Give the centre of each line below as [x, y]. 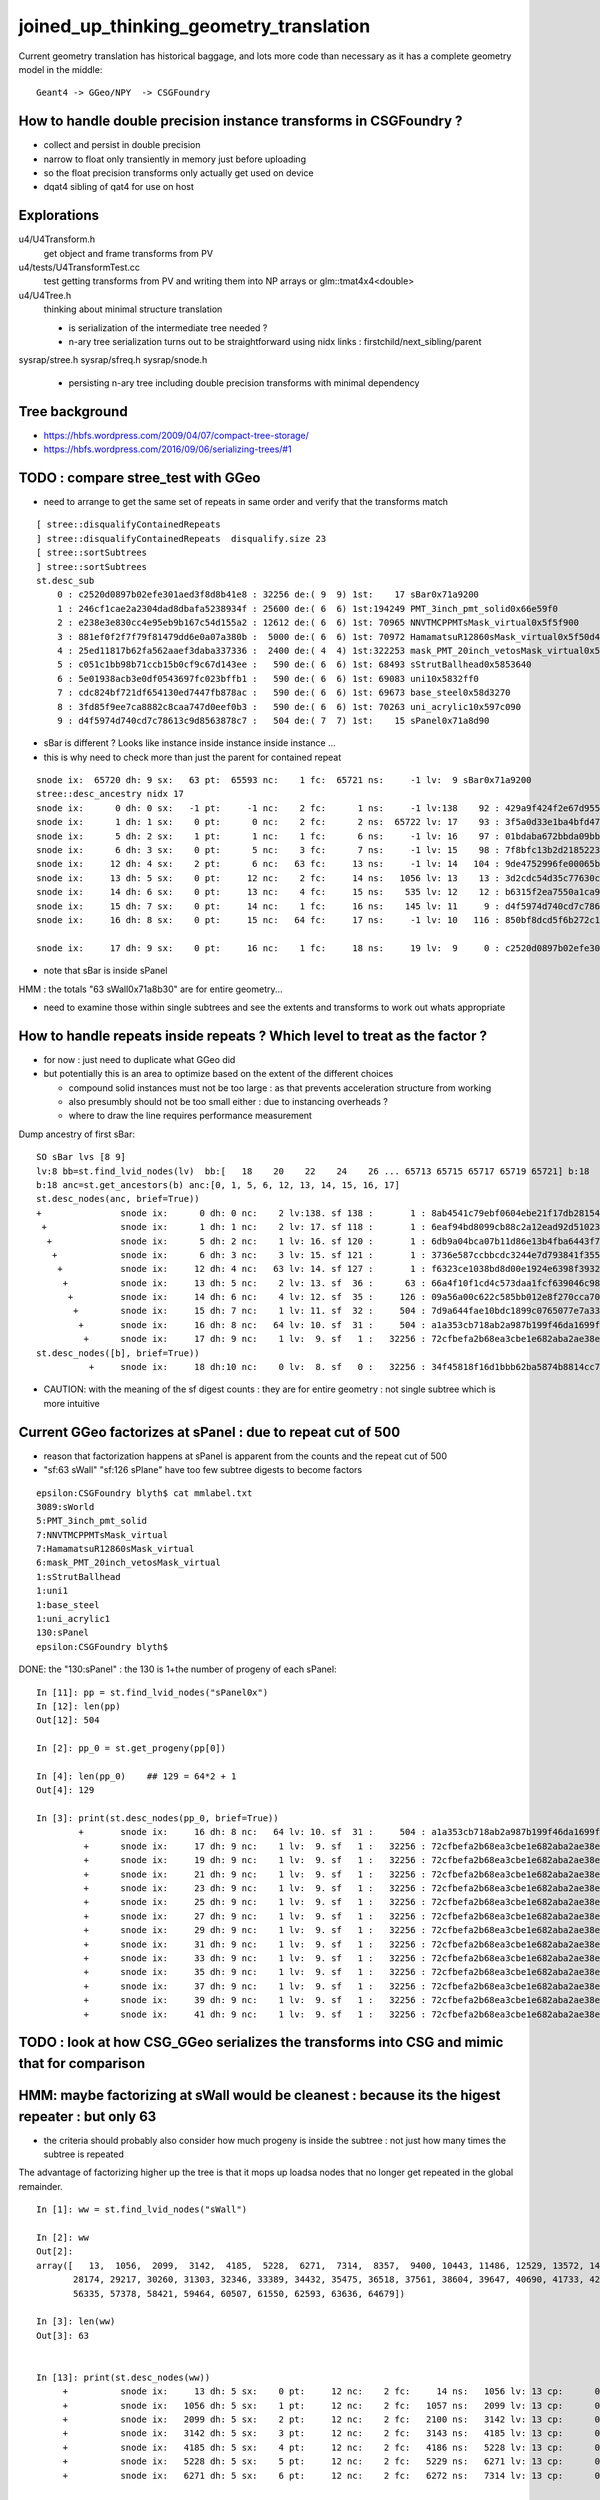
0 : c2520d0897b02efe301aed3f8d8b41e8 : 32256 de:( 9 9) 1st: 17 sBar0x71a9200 [268, 594]
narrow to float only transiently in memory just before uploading [175, 159]
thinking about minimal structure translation [133, 309]
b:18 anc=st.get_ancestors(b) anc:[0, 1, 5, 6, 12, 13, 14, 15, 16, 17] [218, 1184]
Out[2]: [55, 2251]
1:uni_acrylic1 [73, 1619]
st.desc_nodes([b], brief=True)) [118, 1353]
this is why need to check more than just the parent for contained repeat [192, 757]
